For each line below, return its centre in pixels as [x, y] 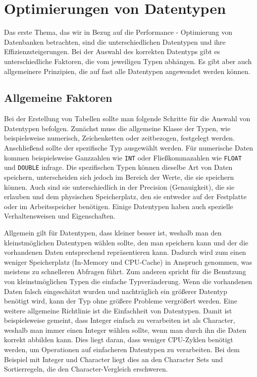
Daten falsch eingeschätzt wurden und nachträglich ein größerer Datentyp [116, 291]
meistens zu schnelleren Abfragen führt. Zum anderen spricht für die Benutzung [125, 271]
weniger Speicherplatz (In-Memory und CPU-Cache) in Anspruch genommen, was [128, 262]
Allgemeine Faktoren [58, 98]
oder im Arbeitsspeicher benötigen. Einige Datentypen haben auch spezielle [119, 206]
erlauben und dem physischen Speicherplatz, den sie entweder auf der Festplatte [125, 196]
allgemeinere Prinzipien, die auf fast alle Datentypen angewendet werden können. [127, 71]
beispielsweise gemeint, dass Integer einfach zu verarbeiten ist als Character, [120, 320]
